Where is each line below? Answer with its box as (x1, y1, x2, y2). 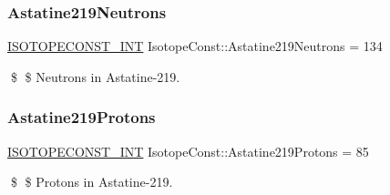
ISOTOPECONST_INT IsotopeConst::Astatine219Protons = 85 (7, 141, 369, 160)
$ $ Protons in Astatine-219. (10, 172, 173, 191)
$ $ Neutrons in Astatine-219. (10, 67, 180, 86)
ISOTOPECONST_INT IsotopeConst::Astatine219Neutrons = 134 (7, 36, 383, 56)
